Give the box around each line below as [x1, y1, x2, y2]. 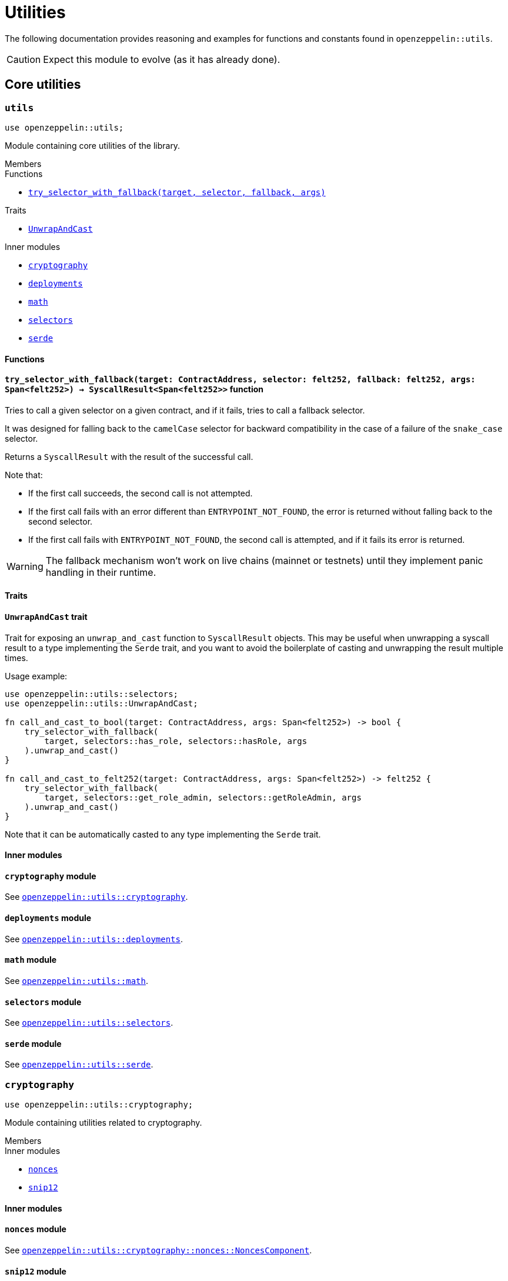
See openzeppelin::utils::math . [5, 975, 149, 986]
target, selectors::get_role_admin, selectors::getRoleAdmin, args [44, 792, 362, 802]
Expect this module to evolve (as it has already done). [43, 53, 280, 65]
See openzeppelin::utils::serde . [5, 1059, 153, 1070]
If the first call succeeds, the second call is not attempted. [28, 488, 253, 498]
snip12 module [5, 1266, 66, 1276]
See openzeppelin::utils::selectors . [5, 1018, 173, 1028]
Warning [6, 560, 44, 572]
